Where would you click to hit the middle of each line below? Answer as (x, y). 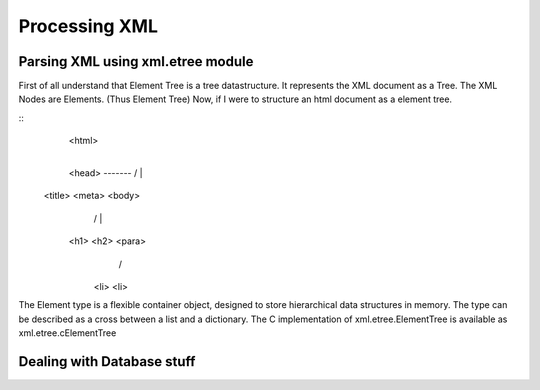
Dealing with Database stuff (107, 361)
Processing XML (88, 26)
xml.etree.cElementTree (67, 333)
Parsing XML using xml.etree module (136, 61)
